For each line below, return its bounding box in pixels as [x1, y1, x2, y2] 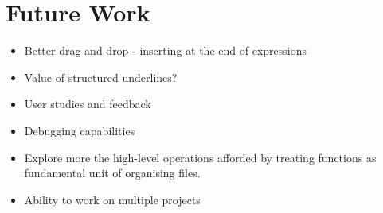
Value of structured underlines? [24, 68, 178, 85]
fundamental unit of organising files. [24, 165, 201, 181]
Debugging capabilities [24, 122, 135, 138]
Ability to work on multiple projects [24, 191, 201, 207]
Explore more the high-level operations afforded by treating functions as [24, 149, 377, 165]
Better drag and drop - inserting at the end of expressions [24, 42, 307, 59]
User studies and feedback [24, 95, 151, 112]
